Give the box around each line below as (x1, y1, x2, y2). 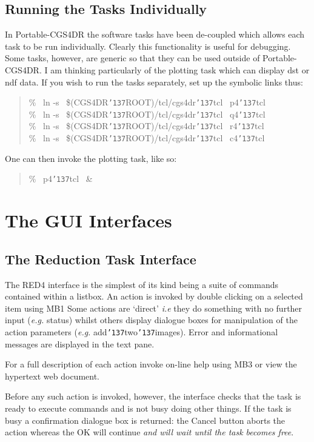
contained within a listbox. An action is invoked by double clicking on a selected (5, 290, 303, 303)
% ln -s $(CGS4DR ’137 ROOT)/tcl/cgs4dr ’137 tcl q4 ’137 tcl (28, 107, 266, 120)
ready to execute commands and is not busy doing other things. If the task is (5, 402, 292, 415)
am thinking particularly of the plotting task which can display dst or (50, 63, 310, 76)
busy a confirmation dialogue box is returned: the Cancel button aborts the (5, 414, 286, 426)
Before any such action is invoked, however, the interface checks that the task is (5, 390, 301, 403)
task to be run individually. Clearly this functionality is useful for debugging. (5, 39, 291, 52)
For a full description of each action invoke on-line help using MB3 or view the (5, 358, 297, 370)
